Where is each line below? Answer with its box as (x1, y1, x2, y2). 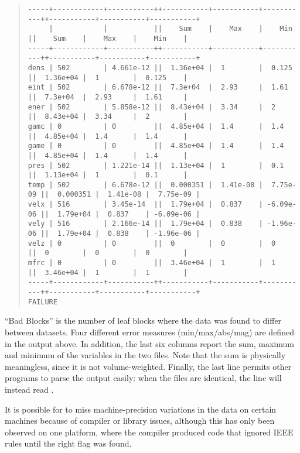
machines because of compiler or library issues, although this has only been (5, 414, 275, 427)
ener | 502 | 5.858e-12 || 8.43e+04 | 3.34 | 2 (28, 102, 276, 111)
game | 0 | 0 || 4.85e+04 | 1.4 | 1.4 (28, 142, 284, 150)
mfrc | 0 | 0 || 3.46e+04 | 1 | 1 (28, 259, 276, 267)
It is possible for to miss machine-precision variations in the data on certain (5, 403, 277, 415)
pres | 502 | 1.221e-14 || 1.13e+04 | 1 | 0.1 (28, 161, 284, 170)
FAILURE (28, 297, 57, 306)
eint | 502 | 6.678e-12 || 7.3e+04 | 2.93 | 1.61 (28, 83, 288, 92)
